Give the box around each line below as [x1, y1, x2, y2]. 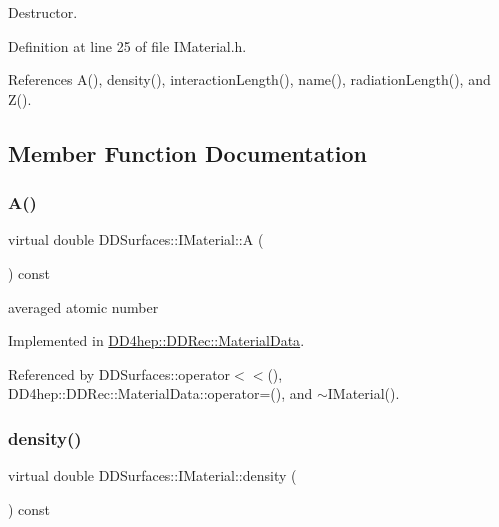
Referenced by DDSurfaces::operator [8, 363, 231, 384]
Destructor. [8, 2, 78, 22]
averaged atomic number [8, 296, 159, 317]
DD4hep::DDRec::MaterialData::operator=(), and [8, 383, 313, 404]
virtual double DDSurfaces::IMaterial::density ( [8, 465, 297, 486]
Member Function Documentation [8, 137, 368, 168]
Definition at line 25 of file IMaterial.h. [8, 35, 247, 56]
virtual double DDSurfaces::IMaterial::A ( [8, 229, 264, 250]
